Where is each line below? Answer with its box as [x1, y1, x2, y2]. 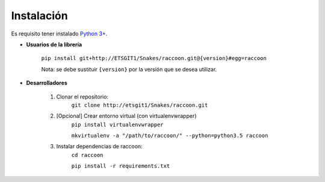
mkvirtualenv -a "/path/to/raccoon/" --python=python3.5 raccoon [71, 132, 268, 139]
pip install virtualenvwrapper [71, 121, 164, 128]
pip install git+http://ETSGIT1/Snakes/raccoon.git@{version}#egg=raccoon [41, 55, 267, 62]
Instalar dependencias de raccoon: [56, 143, 143, 150]
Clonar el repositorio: [56, 93, 108, 100]
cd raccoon [71, 151, 104, 159]
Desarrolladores [26, 79, 67, 86]
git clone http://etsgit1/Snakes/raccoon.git [71, 102, 208, 108]
